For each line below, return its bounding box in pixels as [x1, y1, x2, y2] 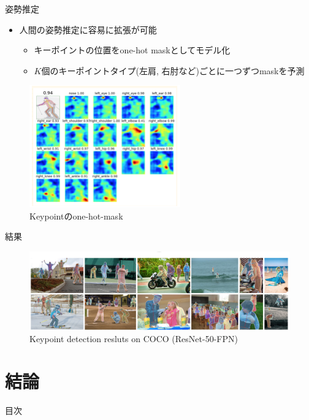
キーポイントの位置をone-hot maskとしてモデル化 [34, 44, 231, 56]
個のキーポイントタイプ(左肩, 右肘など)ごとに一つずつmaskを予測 [41, 64, 305, 77]
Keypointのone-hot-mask [29, 209, 123, 222]
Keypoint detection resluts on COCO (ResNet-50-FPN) [29, 332, 238, 345]
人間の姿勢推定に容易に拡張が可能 [19, 23, 157, 36]
